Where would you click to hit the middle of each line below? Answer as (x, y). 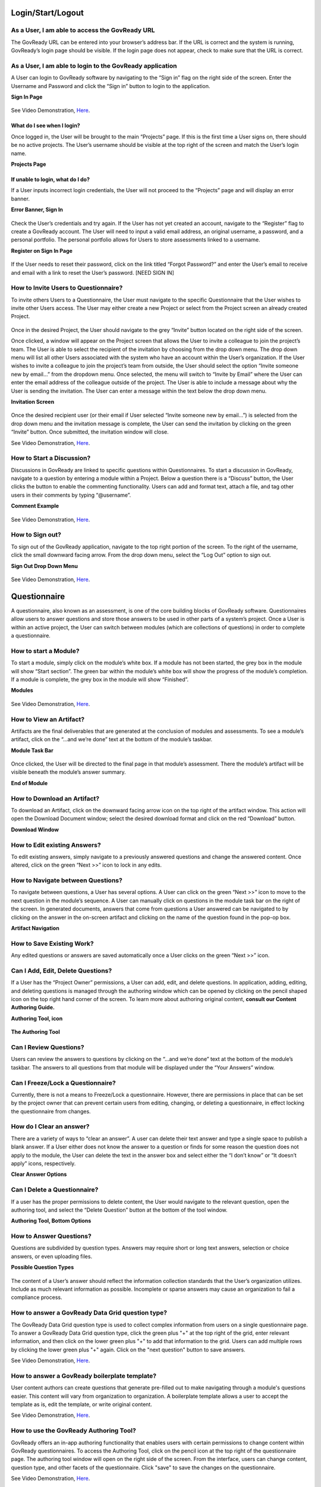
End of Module (29, 783)
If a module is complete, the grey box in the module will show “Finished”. (100, 679)
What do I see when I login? (45, 126)
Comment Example (35, 506)
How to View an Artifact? (48, 719)
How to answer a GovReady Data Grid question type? (89, 1313)
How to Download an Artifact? (55, 798)
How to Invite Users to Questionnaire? (67, 288)
